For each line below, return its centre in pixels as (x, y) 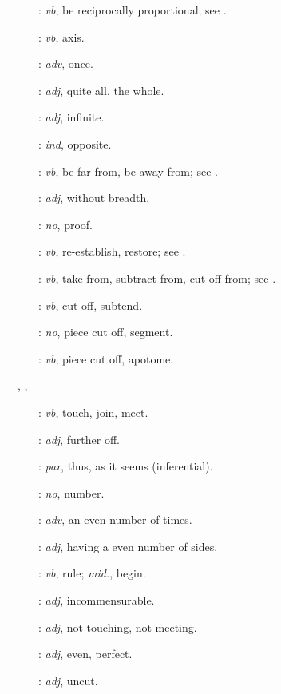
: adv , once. (66, 63)
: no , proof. (65, 224)
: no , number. (71, 492)
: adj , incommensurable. (97, 600)
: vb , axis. (61, 36)
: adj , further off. (79, 439)
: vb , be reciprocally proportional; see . (133, 10)
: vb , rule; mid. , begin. (92, 573)
